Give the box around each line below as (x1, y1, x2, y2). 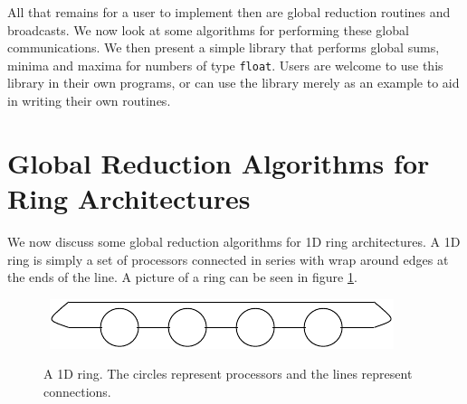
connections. (43, 381, 111, 400)
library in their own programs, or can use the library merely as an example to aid (7, 73, 460, 92)
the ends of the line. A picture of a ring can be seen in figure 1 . (7, 268, 357, 287)
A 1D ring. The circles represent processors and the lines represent (43, 364, 413, 383)
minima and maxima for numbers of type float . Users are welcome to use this (7, 55, 443, 74)
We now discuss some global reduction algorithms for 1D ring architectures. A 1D (7, 231, 461, 250)
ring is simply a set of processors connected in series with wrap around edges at (7, 249, 449, 268)
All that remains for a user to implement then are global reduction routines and (7, 3, 451, 21)
